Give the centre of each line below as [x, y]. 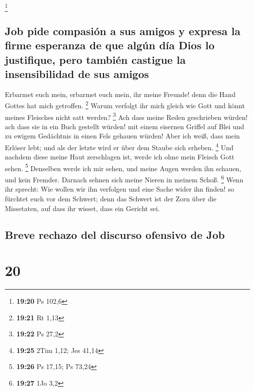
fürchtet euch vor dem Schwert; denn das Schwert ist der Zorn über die [111, 198]
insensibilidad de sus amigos [77, 73]
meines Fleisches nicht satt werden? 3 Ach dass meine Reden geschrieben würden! [126, 116]
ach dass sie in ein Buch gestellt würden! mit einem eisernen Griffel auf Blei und [125, 126]
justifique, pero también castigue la [95, 59]
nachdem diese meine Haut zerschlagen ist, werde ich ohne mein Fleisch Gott [120, 157]
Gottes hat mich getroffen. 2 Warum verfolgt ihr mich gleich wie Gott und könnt [125, 105]
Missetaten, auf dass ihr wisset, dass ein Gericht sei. [82, 208]
